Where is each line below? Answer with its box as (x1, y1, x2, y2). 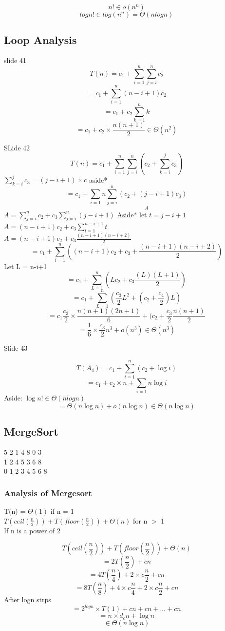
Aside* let (117, 209, 147, 219)
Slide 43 (4, 343, 28, 353)
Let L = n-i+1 (4, 261, 47, 272)
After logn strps (4, 594, 51, 605)
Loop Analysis (4, 32, 77, 47)
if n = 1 (50, 506, 74, 516)
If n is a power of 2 (4, 525, 60, 535)
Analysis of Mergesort (4, 486, 92, 499)
